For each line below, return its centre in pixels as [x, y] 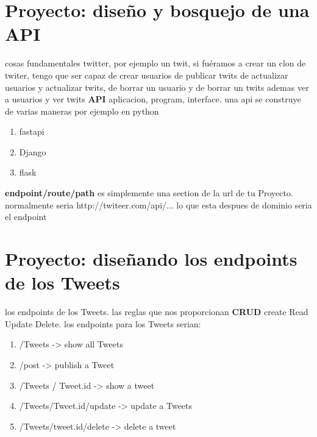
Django [33, 151]
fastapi [32, 131]
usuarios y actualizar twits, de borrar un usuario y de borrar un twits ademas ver [157, 87]
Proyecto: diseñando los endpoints [151, 259]
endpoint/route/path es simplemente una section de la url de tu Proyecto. [149, 193]
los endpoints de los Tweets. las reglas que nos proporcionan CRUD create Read [157, 312]
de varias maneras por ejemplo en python [82, 111]
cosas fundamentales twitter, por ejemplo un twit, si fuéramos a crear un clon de [155, 63]
